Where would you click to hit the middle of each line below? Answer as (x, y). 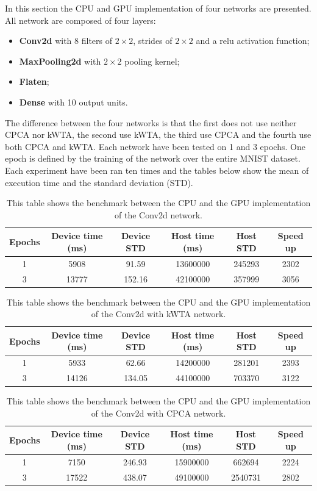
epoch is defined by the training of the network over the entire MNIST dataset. (153, 158)
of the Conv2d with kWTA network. (158, 314)
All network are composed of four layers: (80, 20)
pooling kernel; (152, 61)
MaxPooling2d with (60, 61)
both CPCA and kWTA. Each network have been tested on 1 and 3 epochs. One (155, 146)
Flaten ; (34, 81)
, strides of (153, 41)
